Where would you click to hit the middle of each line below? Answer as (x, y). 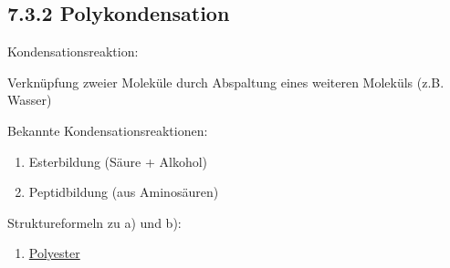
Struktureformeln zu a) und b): (94, 222)
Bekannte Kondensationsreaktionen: (108, 130)
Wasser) (30, 100)
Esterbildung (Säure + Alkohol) (118, 161)
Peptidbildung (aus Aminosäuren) (124, 192)
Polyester (54, 253)
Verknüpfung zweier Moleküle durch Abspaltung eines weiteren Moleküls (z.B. (226, 82)
